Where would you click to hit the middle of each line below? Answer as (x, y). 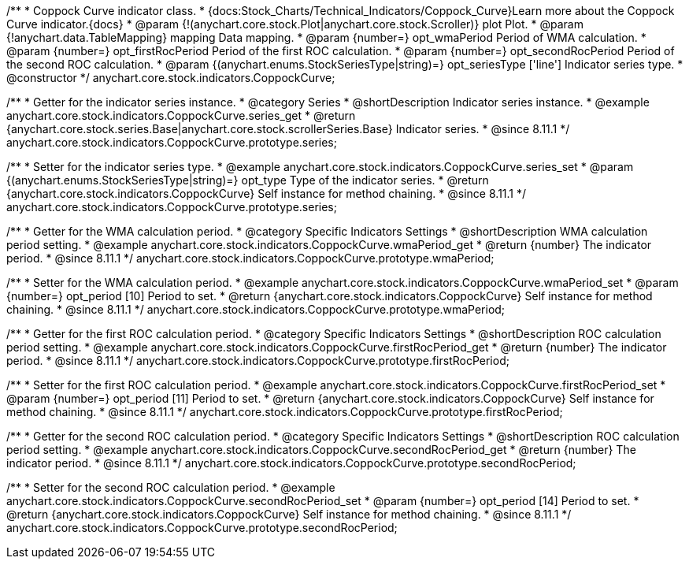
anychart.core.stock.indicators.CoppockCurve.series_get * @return (181, 115)
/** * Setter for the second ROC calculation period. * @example (171, 487)
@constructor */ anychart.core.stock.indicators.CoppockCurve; (171, 78)
